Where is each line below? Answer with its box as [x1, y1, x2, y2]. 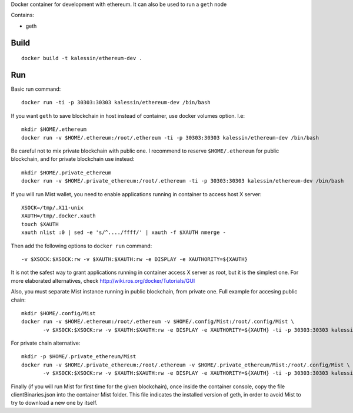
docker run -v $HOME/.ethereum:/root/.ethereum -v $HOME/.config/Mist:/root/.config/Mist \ [21, 318, 294, 325]
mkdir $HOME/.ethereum [21, 126, 87, 133]
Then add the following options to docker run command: [11, 242, 152, 249]
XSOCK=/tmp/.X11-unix [21, 204, 84, 211]
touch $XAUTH [21, 221, 59, 227]
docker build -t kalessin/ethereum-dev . [21, 55, 142, 62]
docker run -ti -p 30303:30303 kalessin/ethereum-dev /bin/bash [21, 99, 211, 106]
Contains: [11, 12, 35, 19]
